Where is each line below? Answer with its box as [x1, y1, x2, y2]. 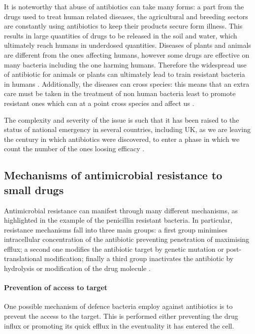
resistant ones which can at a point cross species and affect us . [4, 98, 194, 108]
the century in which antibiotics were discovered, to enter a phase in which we [4, 134, 240, 144]
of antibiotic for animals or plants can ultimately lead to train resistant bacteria [4, 69, 245, 79]
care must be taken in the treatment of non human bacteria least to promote [4, 88, 236, 99]
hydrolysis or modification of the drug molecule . [4, 263, 151, 273]
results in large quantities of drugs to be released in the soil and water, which [4, 30, 237, 40]
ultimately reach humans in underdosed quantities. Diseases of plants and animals [4, 40, 251, 50]
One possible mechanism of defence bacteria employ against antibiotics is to [4, 301, 233, 311]
